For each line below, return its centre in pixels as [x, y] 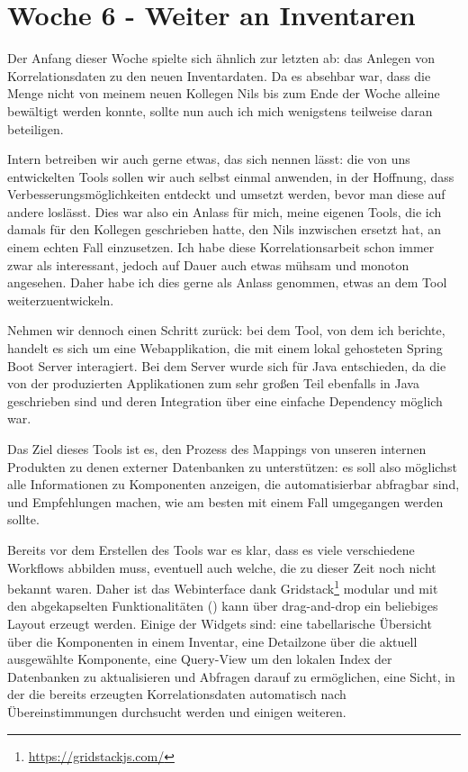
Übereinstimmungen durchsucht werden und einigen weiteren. [177, 711]
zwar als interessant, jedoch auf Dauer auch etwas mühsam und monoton [208, 264]
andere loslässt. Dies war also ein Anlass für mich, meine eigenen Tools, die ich [225, 211]
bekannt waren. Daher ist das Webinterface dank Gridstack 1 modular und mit [223, 587]
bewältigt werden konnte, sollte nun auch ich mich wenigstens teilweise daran [220, 110]
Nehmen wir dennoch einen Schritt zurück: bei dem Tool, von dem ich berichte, [226, 330]
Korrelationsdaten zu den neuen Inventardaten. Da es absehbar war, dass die [219, 75]
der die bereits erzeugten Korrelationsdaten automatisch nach [177, 694]
